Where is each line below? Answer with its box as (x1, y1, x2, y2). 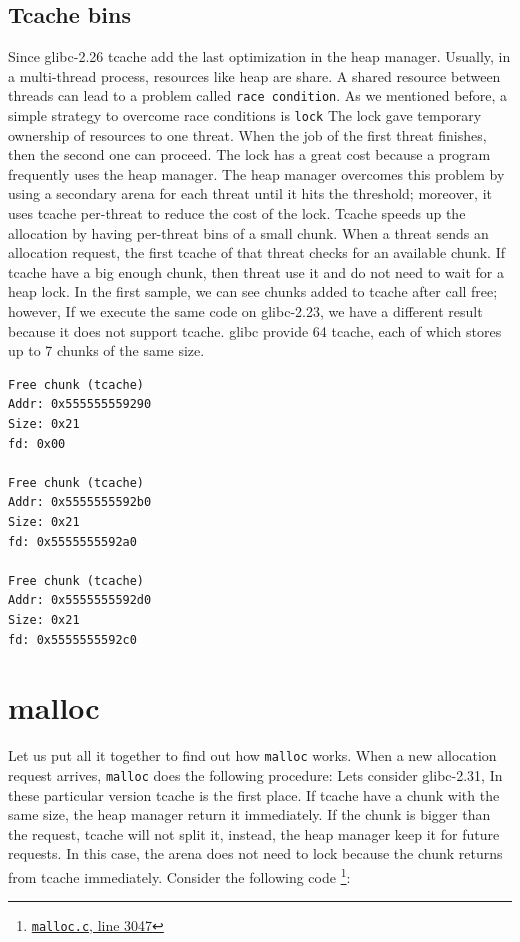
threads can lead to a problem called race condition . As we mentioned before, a (8, 85, 508, 106)
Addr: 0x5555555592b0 (8, 495, 152, 510)
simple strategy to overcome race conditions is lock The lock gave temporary (8, 105, 482, 126)
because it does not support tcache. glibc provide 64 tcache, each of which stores (8, 320, 502, 341)
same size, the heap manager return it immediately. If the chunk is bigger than (8, 804, 491, 825)
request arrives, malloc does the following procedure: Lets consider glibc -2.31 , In (8, 764, 503, 785)
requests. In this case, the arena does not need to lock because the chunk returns (8, 843, 503, 864)
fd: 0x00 (8, 436, 66, 451)
